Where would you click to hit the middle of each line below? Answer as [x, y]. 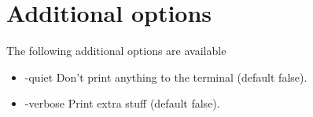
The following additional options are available [116, 51]
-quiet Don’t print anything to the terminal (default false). [166, 77]
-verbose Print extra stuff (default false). [122, 103]
